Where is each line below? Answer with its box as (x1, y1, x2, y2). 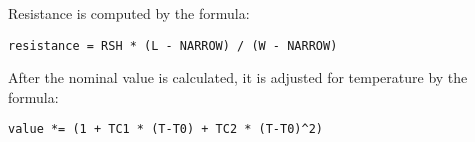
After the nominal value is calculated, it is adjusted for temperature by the (8, 67, 468, 88)
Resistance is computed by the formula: (8, 3, 250, 23)
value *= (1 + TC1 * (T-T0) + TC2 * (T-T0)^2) (8, 122, 323, 137)
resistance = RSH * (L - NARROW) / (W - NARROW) (8, 38, 338, 53)
